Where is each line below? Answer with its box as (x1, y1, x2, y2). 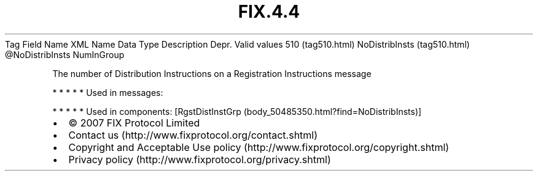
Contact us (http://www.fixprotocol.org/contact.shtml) (68, 128, 318, 141)
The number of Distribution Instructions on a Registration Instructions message (52, 68, 372, 79)
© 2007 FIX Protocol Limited (68, 116, 200, 129)
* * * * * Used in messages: (52, 87, 163, 98)
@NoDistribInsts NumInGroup (5, 49, 125, 60)
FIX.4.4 (238, 1, 300, 22)
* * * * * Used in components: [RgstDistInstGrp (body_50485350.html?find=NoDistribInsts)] (52, 106, 422, 117)
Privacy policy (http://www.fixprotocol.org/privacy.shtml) (68, 153, 331, 166)
